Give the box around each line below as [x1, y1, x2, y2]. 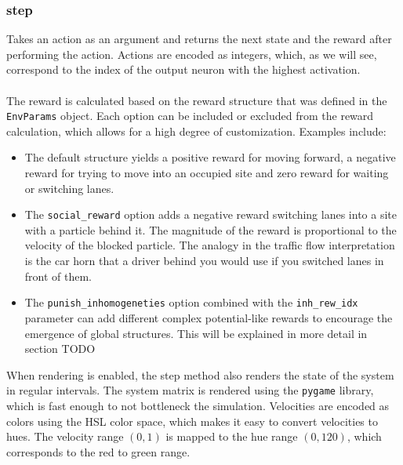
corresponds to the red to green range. [6, 443, 191, 460]
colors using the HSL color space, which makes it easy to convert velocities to [6, 412, 378, 429]
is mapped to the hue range [165, 428, 298, 445]
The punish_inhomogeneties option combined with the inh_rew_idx [24, 294, 358, 311]
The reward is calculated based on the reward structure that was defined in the [6, 92, 387, 108]
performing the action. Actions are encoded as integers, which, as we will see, [6, 45, 377, 62]
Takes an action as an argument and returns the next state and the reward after [6, 31, 392, 47]
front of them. [24, 267, 93, 284]
